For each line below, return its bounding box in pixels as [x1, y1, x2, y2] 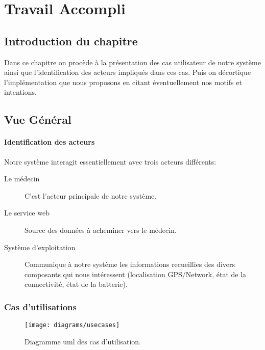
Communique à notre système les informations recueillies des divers [25, 259, 235, 270]
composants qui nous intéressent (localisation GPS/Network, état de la [25, 268, 247, 279]
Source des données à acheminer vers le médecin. [25, 224, 177, 235]
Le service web [4, 207, 50, 218]
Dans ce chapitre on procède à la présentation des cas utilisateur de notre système [4, 57, 261, 67]
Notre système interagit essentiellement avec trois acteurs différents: [4, 156, 216, 167]
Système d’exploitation [4, 241, 76, 252]
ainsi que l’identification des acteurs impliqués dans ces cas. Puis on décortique [4, 67, 251, 77]
